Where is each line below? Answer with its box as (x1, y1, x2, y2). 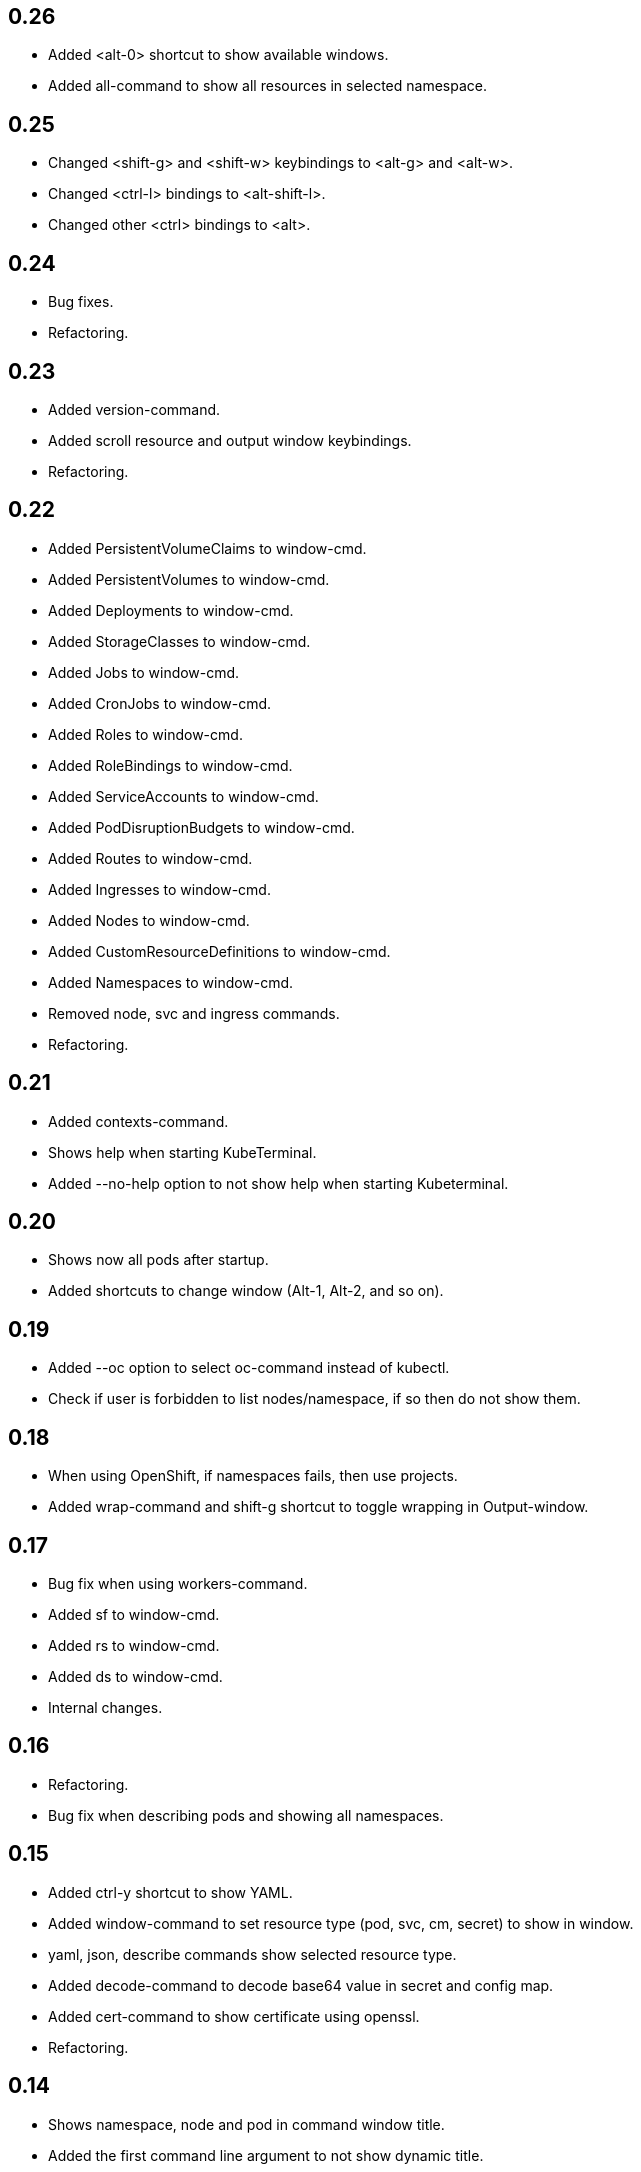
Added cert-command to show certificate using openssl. (48, 2007, 420, 2025)
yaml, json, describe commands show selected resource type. (48, 1945, 457, 1963)
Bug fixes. (48, 293, 114, 311)
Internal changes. (48, 1699, 163, 1717)
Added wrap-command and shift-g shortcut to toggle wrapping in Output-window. (48, 1498, 589, 1516)
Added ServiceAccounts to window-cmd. (48, 787, 319, 805)
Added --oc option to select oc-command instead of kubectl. (48, 1359, 450, 1377)
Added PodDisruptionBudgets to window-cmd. (48, 818, 355, 836)
